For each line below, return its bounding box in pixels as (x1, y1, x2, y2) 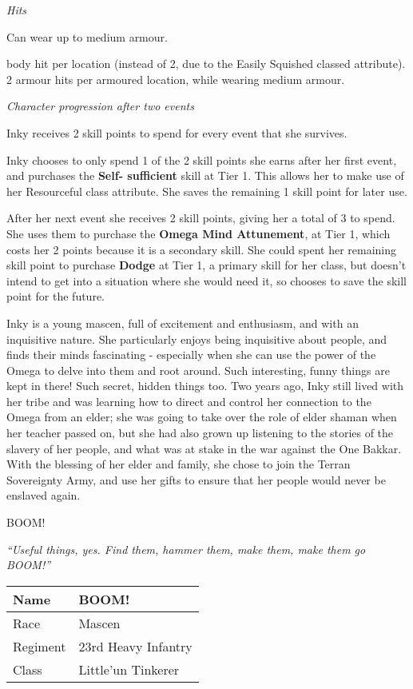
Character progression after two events (6, 98, 194, 114)
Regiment (13, 636, 66, 655)
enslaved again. (6, 487, 81, 504)
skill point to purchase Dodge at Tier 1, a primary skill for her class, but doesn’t (6, 257, 407, 273)
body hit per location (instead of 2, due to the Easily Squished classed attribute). (6, 55, 406, 72)
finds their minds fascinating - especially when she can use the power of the (6, 346, 376, 363)
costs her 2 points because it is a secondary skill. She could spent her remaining (6, 241, 397, 257)
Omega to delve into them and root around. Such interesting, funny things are (6, 361, 390, 378)
